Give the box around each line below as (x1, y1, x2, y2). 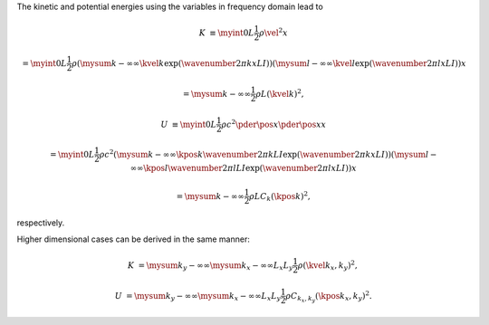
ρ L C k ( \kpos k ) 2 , (249, 189, 312, 204)
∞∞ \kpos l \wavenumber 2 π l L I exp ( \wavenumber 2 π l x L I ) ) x (129, 163, 357, 174)
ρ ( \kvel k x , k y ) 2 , (297, 258, 358, 272)
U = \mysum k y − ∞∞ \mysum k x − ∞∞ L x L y (114, 291, 281, 303)
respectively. (16, 217, 65, 228)
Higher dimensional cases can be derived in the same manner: (16, 234, 251, 244)
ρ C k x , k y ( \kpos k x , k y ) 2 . (285, 289, 373, 304)
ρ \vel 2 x (258, 26, 289, 38)
